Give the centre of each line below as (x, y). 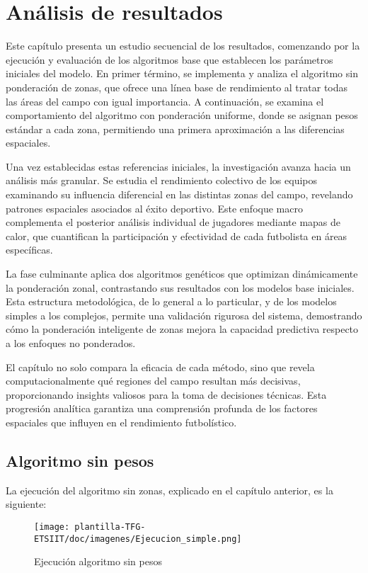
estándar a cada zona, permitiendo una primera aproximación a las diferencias (175, 129)
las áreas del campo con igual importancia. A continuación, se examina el (165, 101)
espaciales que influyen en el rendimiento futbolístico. (121, 422)
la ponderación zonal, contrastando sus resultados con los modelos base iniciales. (180, 287)
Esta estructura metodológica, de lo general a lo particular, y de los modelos (171, 301)
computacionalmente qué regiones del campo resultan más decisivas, (153, 381)
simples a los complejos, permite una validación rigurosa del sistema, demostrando (184, 315)
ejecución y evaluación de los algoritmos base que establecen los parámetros (169, 59)
